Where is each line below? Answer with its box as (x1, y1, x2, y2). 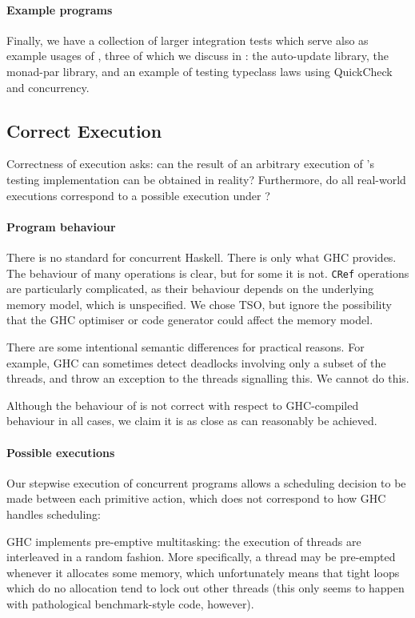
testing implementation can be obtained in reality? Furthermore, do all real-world (6, 171, 406, 187)
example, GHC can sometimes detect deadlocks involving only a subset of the (6, 354, 386, 371)
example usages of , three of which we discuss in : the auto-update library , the (6, 47, 389, 64)
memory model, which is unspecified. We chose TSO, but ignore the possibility (6, 295, 392, 312)
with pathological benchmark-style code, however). (6, 595, 254, 612)
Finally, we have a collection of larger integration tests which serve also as (6, 31, 369, 48)
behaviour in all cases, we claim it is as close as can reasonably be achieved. (6, 412, 377, 429)
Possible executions (6, 443, 115, 460)
